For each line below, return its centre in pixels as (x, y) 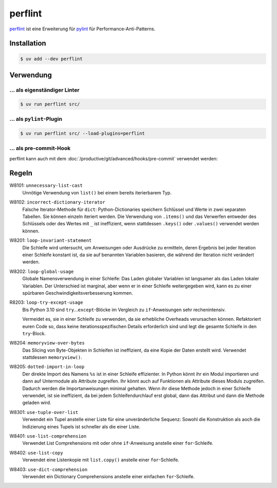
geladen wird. (37, 403)
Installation (28, 43)
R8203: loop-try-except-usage (46, 302)
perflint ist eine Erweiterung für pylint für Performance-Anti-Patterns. (83, 29)
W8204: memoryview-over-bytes (47, 343)
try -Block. (34, 333)
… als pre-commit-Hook (40, 148)
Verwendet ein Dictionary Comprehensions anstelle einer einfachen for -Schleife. (108, 476)
